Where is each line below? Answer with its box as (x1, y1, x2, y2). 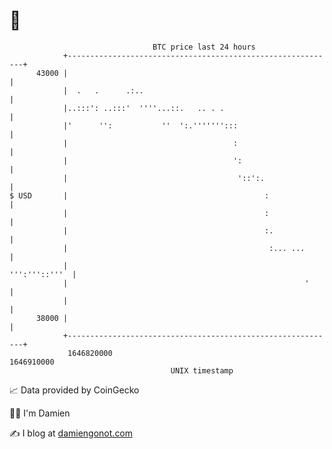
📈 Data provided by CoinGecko (9, 384, 140, 396)
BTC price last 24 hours (152, 42, 256, 52)
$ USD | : (9, 190, 270, 201)
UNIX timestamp (170, 365, 234, 376)
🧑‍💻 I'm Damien (9, 407, 71, 419)
